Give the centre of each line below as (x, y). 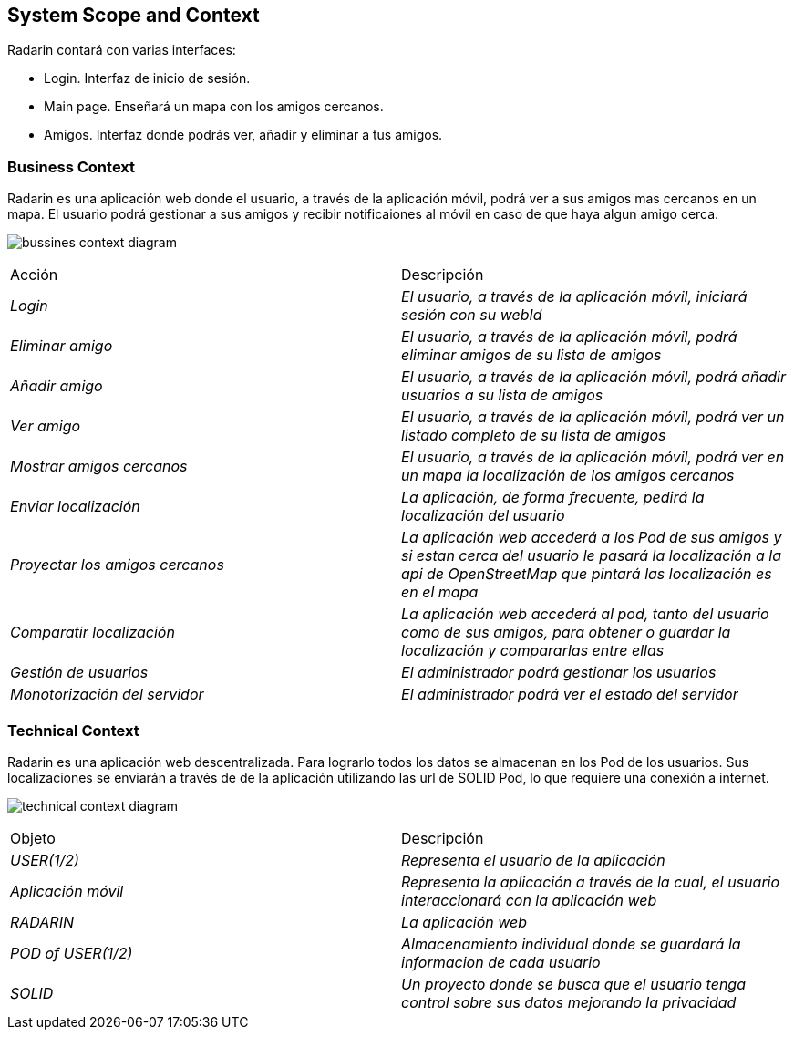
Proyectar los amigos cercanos (117, 565)
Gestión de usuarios (79, 673)
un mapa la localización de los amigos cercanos (568, 476)
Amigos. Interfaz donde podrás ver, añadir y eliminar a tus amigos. (243, 135)
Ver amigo (46, 426)
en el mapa (440, 592)
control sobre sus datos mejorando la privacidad (569, 1002)
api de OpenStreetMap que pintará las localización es (587, 574)
